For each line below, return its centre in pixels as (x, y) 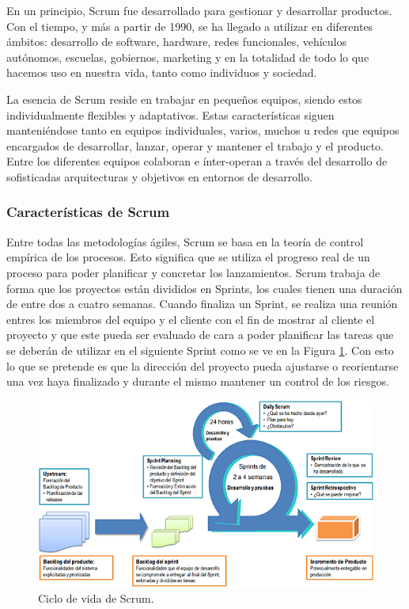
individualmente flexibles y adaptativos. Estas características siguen (170, 114)
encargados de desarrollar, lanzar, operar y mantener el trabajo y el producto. (195, 145)
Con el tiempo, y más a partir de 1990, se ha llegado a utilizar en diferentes (190, 26)
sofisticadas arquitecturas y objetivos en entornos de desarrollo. (159, 176)
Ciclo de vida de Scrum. (96, 598)
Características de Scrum (88, 212)
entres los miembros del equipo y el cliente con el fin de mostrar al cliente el (191, 319)
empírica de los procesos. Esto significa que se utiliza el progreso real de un (188, 257)
